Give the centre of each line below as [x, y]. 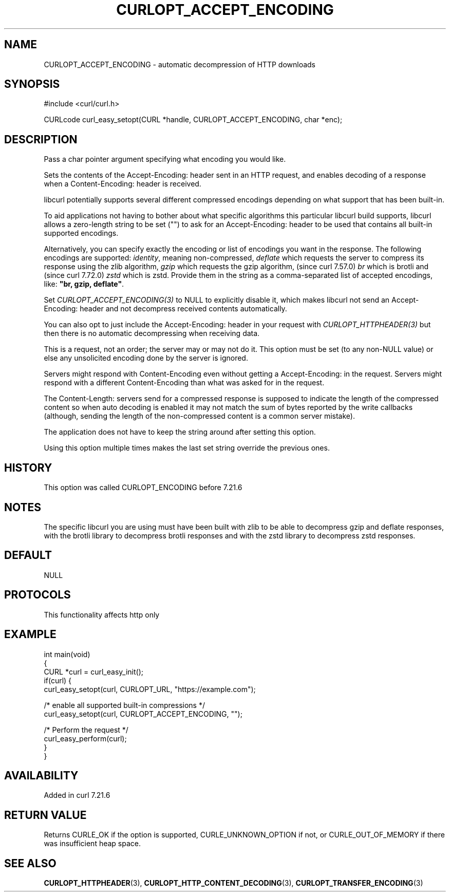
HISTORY [28, 468]
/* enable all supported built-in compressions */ [124, 705]
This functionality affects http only [102, 614]
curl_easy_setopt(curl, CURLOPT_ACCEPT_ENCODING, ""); [143, 714]
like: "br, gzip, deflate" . [84, 284]
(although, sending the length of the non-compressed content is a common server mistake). [199, 416]
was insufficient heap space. [92, 844]
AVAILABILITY [41, 775]
